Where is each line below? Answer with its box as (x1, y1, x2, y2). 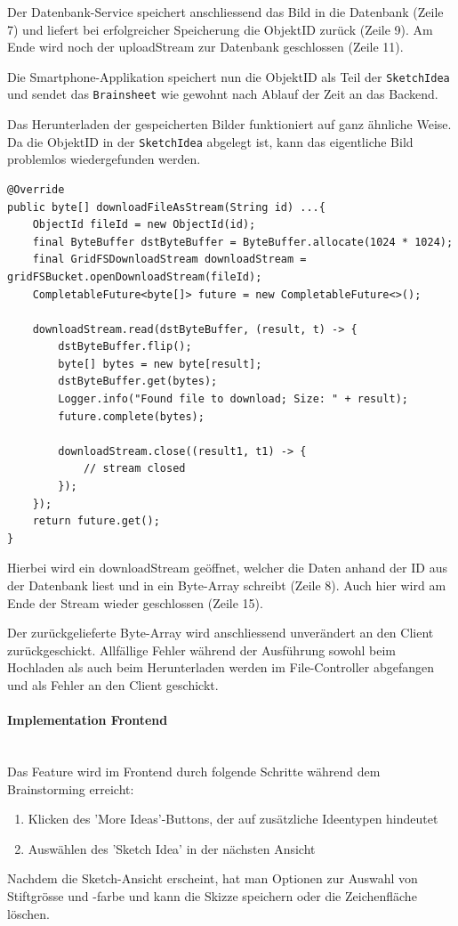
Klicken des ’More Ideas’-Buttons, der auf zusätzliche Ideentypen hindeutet (28, 809, 438, 828)
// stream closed (83, 462, 186, 475)
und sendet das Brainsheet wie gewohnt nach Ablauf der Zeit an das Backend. (7, 85, 438, 103)
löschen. (7, 904, 50, 922)
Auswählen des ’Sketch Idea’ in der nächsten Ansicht (28, 839, 316, 857)
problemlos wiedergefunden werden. (7, 150, 201, 168)
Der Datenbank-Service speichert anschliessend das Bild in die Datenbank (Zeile (7, 3, 444, 20)
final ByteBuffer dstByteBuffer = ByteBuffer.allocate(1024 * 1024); (32, 235, 454, 248)
